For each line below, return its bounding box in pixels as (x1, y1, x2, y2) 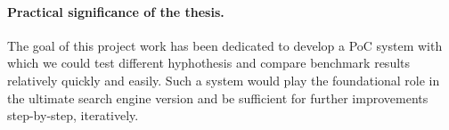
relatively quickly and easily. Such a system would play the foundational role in (7, 70, 440, 89)
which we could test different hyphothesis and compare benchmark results (7, 53, 411, 72)
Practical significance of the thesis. (7, 2, 224, 20)
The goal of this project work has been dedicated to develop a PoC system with (7, 36, 443, 54)
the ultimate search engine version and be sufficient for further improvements (7, 88, 429, 107)
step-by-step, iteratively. (7, 106, 139, 125)
